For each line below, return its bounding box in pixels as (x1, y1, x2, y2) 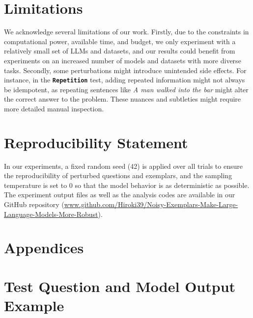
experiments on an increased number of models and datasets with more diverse (4, 55, 241, 65)
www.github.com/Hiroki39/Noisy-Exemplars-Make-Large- (64, 199, 238, 210)
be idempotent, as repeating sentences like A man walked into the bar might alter (4, 84, 249, 94)
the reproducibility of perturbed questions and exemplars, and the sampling (4, 170, 232, 181)
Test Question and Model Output (4, 276, 236, 296)
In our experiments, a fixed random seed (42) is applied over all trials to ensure (4, 160, 243, 171)
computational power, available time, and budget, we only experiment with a (4, 36, 236, 46)
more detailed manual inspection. (4, 103, 104, 113)
